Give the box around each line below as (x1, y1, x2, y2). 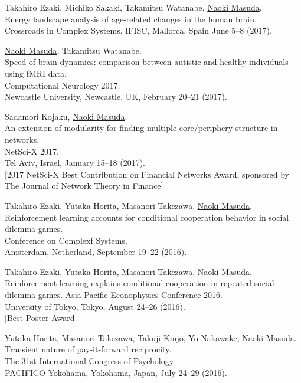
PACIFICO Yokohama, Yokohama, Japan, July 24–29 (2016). (5, 366, 227, 378)
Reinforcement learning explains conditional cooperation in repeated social (5, 277, 274, 289)
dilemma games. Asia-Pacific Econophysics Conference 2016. (5, 289, 223, 301)
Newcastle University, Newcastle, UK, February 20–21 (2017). (5, 90, 227, 103)
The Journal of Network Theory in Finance (5, 179, 161, 192)
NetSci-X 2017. (5, 145, 59, 157)
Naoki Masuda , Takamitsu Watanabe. (5, 44, 142, 56)
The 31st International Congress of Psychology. (5, 355, 175, 367)
